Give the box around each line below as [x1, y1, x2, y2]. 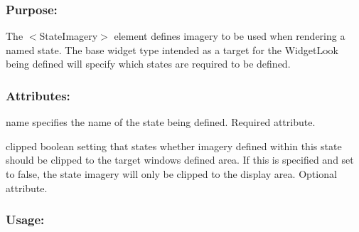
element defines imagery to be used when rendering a [114, 28, 345, 43]
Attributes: [6, 86, 70, 104]
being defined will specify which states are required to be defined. [6, 56, 291, 71]
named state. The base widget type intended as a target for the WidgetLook [6, 42, 338, 57]
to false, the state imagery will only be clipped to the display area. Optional [6, 167, 337, 181]
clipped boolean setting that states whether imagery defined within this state [6, 138, 342, 153]
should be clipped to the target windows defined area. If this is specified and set [6, 152, 354, 167]
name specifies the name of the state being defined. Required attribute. [6, 115, 316, 130]
